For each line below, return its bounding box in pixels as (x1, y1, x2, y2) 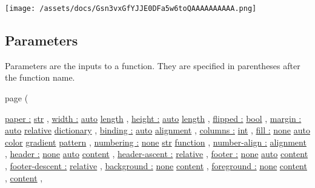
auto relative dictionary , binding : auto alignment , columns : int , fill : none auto (5, 124, 310, 136)
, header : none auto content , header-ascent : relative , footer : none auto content (5, 147, 308, 160)
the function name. (5, 71, 75, 84)
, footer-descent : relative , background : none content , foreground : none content (5, 159, 307, 172)
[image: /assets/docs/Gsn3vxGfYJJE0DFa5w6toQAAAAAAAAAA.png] (5, 4, 257, 13)
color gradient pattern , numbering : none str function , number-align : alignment (5, 135, 307, 148)
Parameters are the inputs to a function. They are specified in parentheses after (5, 59, 300, 72)
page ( (5, 92, 28, 104)
